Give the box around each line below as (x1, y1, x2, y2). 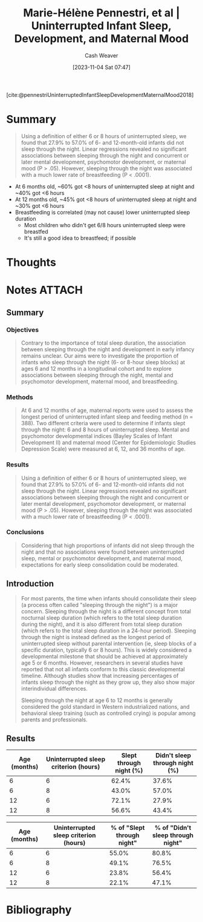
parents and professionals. (21, 715, 88, 723)
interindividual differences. (21, 685, 88, 692)
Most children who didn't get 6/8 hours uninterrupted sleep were (24, 221, 186, 228)
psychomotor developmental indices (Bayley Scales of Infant (21, 433, 172, 440)
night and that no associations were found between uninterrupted (21, 548, 185, 556)
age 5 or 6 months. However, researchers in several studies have (21, 659, 183, 666)
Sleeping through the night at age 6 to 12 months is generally (21, 697, 173, 704)
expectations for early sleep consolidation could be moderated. (21, 561, 179, 568)
